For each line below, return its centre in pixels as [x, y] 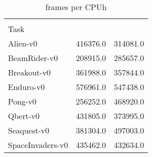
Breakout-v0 [29, 72]
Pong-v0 [22, 101]
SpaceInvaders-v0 [38, 145]
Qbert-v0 [24, 116]
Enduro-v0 [26, 87]
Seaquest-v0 [29, 130]
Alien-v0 [23, 43]
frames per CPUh [76, 7]
